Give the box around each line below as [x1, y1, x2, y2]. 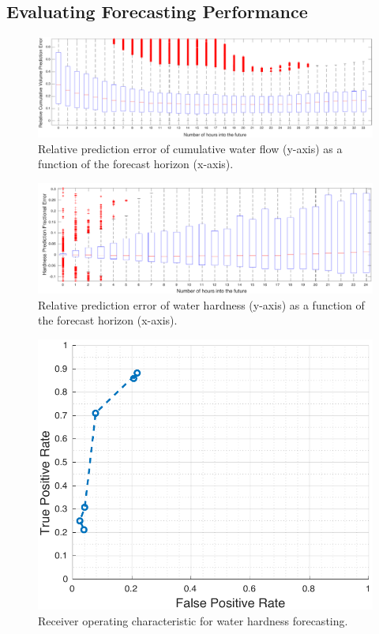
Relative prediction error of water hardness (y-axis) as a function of [38, 296, 365, 313]
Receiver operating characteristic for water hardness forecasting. [38, 612, 348, 628]
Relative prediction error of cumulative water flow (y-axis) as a [38, 140, 343, 156]
